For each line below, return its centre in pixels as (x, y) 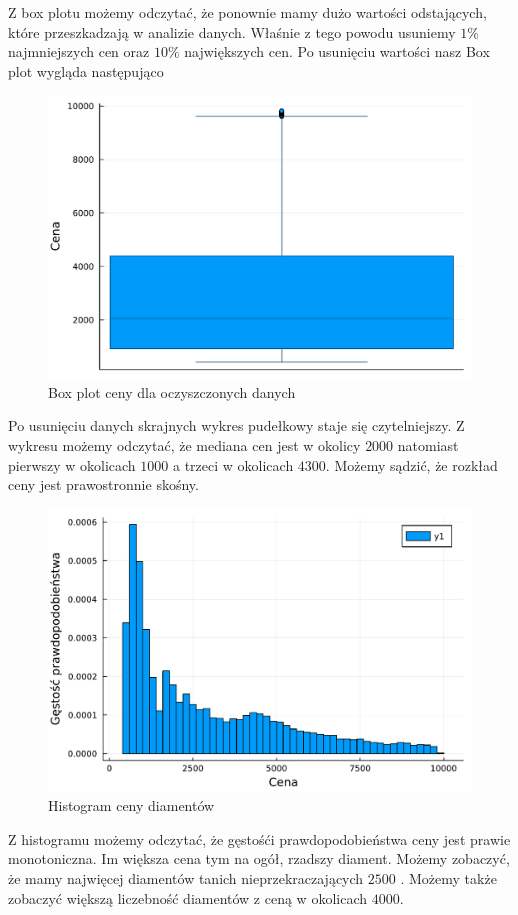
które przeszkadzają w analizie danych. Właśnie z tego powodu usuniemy (232, 31)
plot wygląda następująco (86, 70)
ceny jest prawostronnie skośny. (103, 484)
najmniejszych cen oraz (79, 51)
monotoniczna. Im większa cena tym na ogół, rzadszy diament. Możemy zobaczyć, (259, 858)
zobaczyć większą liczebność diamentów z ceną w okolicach (188, 897)
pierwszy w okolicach (72, 464)
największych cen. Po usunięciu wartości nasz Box (337, 51)
